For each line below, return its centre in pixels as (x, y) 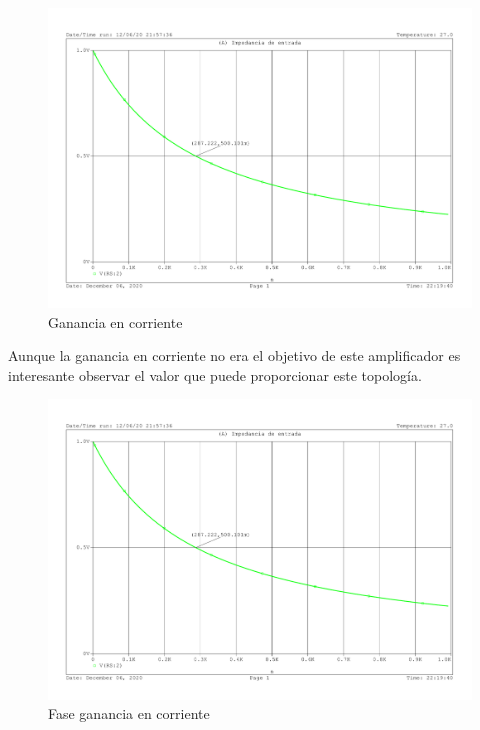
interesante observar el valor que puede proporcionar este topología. (215, 374)
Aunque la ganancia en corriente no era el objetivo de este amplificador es (234, 355)
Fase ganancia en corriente (129, 713)
